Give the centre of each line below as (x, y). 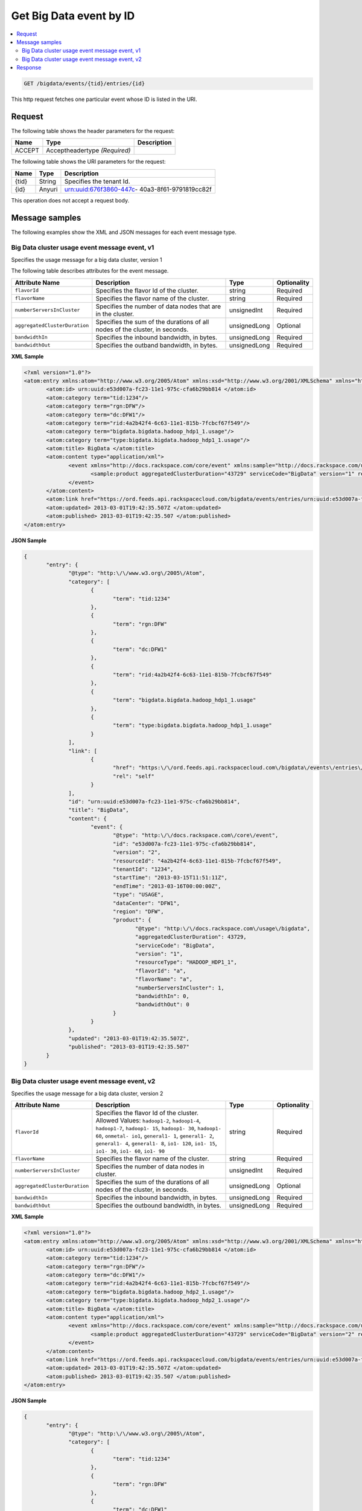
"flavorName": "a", (164, 979)
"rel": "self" (134, 776)
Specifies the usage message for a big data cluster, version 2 (87, 1093)
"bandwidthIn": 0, (162, 996)
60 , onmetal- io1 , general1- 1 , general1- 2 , (155, 1136)
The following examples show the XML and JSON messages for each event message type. (124, 232)
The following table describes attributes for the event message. (90, 271)
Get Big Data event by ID (73, 16)
